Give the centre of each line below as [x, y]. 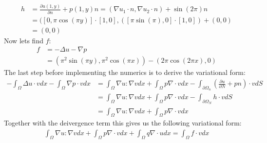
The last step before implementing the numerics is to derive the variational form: [125, 72]
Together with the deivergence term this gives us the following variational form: [123, 123]
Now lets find [24, 40]
